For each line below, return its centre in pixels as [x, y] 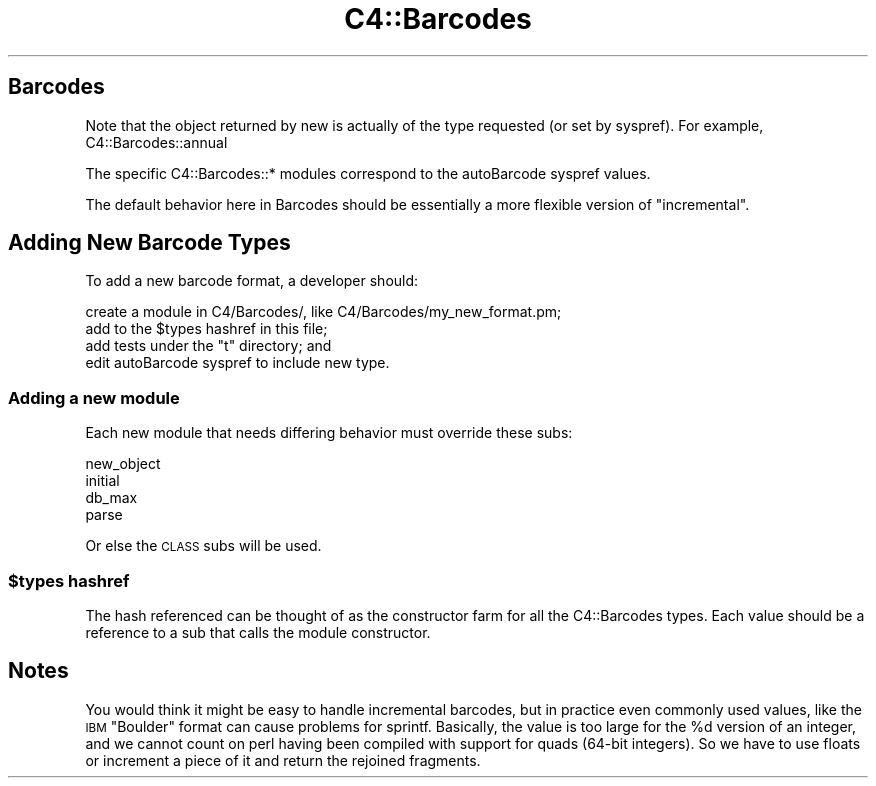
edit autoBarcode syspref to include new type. [237, 363]
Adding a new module [94, 397]
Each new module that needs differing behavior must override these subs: [329, 433]
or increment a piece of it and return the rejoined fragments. [283, 760]
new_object [123, 464]
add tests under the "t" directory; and [208, 346]
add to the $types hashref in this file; [206, 329]
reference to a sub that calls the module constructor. [258, 632]
